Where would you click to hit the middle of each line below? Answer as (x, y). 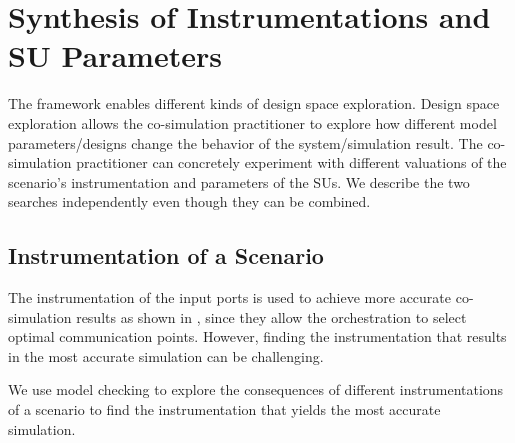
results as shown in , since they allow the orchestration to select (271, 316)
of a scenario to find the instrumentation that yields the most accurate (224, 409)
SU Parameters (115, 55)
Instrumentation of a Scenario (166, 255)
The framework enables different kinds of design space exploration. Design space (254, 103)
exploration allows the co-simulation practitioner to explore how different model (252, 122)
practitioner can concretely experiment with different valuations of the (291, 162)
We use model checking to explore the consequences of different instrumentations (256, 389)
